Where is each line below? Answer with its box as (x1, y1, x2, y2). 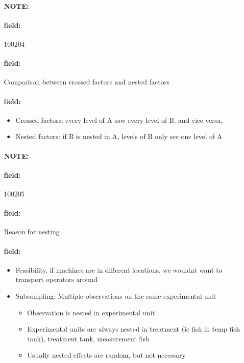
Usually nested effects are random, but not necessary (27, 350, 186, 360)
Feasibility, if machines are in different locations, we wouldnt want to (15, 264, 222, 275)
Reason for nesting (4, 226, 60, 237)
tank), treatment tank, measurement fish (27, 333, 149, 343)
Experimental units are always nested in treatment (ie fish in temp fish (27, 324, 240, 334)
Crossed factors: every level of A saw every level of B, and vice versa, (15, 114, 223, 125)
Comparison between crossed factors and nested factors (4, 77, 170, 87)
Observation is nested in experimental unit (27, 307, 155, 317)
